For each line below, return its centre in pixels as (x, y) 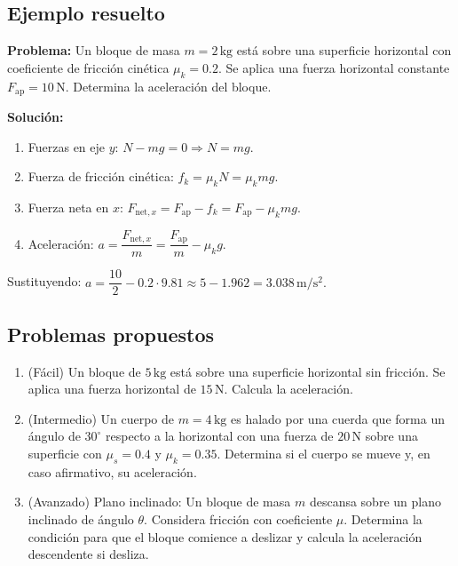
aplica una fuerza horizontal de (112, 389)
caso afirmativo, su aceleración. (112, 471)
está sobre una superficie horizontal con (344, 50)
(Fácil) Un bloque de (84, 371)
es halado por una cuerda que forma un (338, 418)
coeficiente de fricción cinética (88, 67)
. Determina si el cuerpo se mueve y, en (324, 453)
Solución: (36, 117)
